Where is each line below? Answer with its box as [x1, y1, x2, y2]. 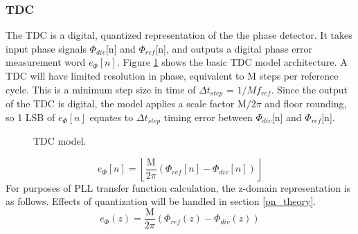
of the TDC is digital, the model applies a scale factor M [6, 96, 247, 111]
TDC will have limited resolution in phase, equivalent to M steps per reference [6, 69, 339, 82]
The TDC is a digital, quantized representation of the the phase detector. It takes [6, 28, 352, 42]
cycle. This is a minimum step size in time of [6, 82, 196, 96]
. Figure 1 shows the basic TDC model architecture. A [116, 55, 348, 69]
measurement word [6, 55, 86, 69]
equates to [89, 109, 134, 124]
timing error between [163, 109, 253, 124]
